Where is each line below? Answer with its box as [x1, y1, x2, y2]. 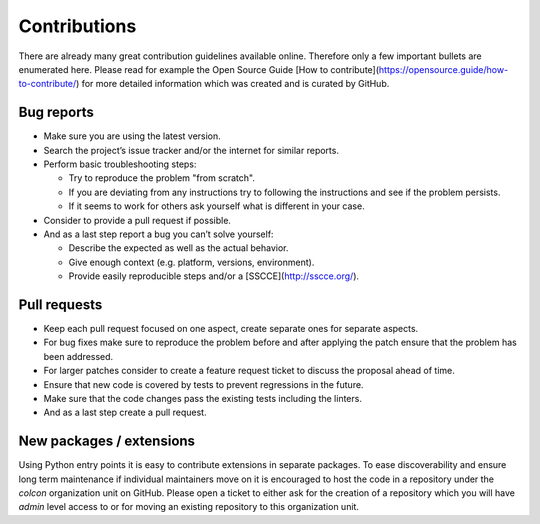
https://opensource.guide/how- [378, 63, 509, 75]
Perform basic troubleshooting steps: [43, 158, 197, 170]
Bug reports [18, 104, 95, 121]
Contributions [18, 15, 137, 37]
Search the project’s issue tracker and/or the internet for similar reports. [43, 144, 340, 156]
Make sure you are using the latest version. [43, 130, 222, 142]
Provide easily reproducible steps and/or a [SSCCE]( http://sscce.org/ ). [68, 270, 360, 282]
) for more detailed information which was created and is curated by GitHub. [75, 78, 390, 90]
